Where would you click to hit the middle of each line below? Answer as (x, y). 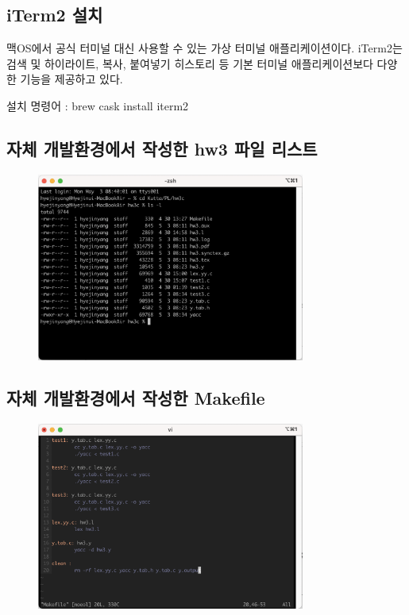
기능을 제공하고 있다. (71, 79)
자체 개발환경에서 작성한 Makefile (136, 398)
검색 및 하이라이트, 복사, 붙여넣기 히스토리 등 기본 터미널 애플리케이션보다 (190, 63)
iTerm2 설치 (55, 15)
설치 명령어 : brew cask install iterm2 (98, 105)
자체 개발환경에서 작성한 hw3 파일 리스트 (162, 148)
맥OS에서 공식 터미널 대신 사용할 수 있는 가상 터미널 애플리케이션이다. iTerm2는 (204, 48)
